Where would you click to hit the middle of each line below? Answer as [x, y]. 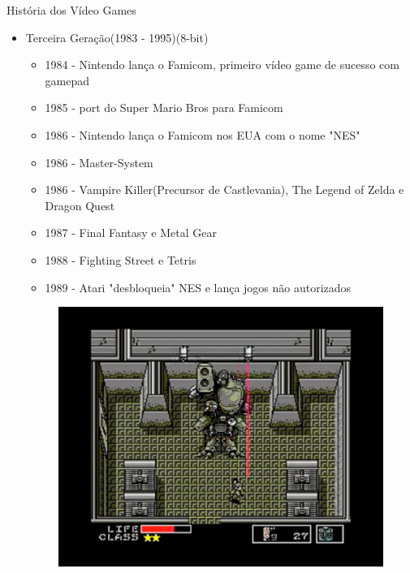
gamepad [67, 80]
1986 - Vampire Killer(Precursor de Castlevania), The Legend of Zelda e [224, 190]
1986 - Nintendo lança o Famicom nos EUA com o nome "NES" [203, 134]
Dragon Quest [80, 205]
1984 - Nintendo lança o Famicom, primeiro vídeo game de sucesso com [222, 65]
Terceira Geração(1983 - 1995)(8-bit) [117, 37]
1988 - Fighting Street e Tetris [121, 259]
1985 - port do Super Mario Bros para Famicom [164, 108]
